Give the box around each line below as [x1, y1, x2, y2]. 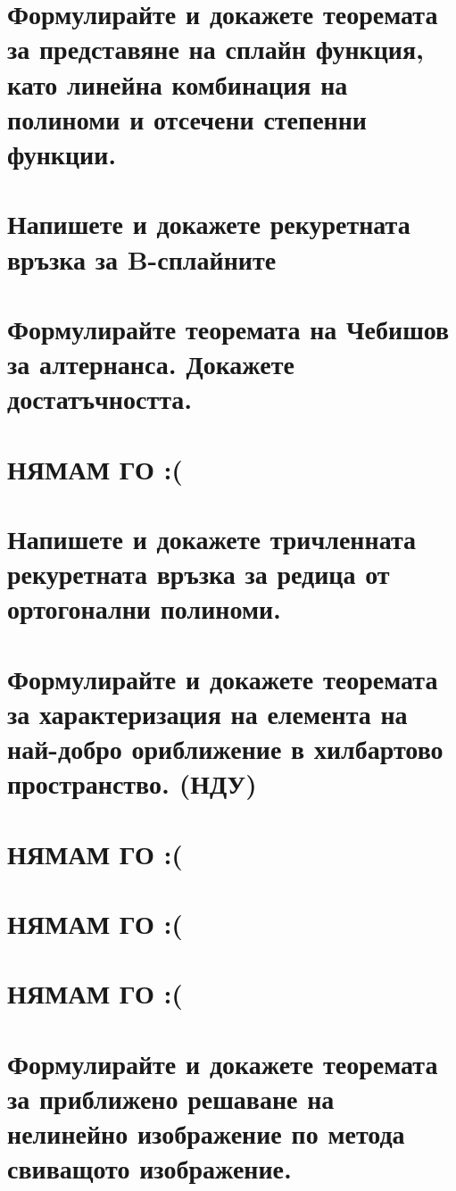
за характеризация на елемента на [7, 695, 408, 731]
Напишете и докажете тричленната [7, 521, 417, 556]
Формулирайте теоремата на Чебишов [7, 310, 450, 346]
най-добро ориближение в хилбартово [7, 730, 444, 767]
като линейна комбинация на [7, 65, 348, 102]
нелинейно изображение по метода [7, 1115, 405, 1152]
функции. [7, 135, 117, 171]
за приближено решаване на [7, 1080, 335, 1116]
